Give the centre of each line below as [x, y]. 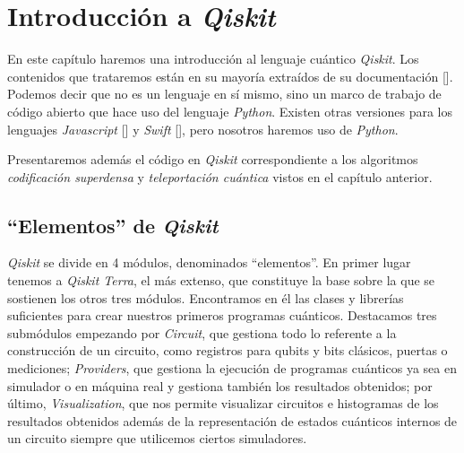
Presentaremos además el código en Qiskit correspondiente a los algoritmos [213, 159]
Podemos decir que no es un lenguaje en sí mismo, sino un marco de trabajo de [224, 94]
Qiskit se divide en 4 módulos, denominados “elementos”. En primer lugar [209, 262]
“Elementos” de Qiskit [113, 225]
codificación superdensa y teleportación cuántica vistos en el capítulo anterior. [220, 176]
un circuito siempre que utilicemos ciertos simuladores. [157, 438]
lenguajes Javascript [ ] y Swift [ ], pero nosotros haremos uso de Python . [203, 129]
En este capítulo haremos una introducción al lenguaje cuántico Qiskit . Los [213, 59]
